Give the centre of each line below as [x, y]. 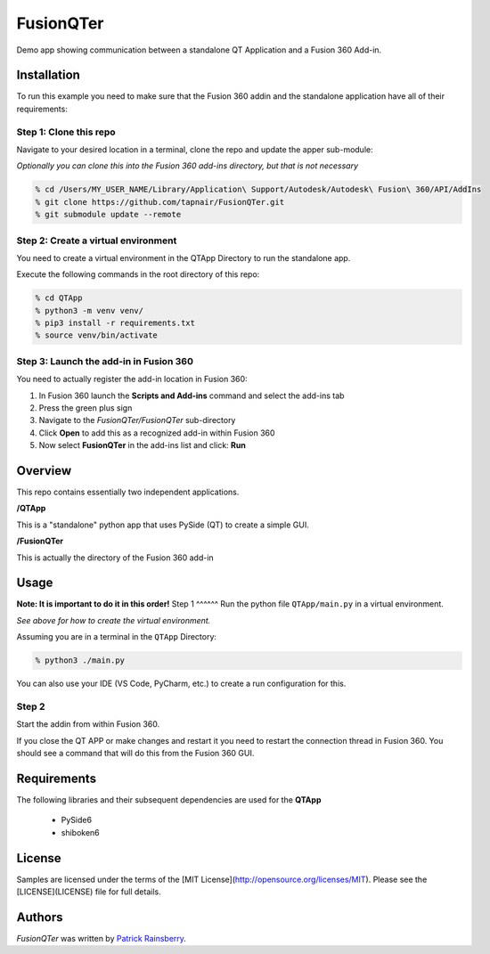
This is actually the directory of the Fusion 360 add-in [115, 558]
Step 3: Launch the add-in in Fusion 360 [105, 361]
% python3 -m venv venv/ [90, 310]
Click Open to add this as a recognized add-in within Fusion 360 [157, 433]
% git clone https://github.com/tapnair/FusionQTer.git [160, 202]
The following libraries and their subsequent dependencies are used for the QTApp [169, 800]
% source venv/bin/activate [96, 335]
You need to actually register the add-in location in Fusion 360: [132, 379]
